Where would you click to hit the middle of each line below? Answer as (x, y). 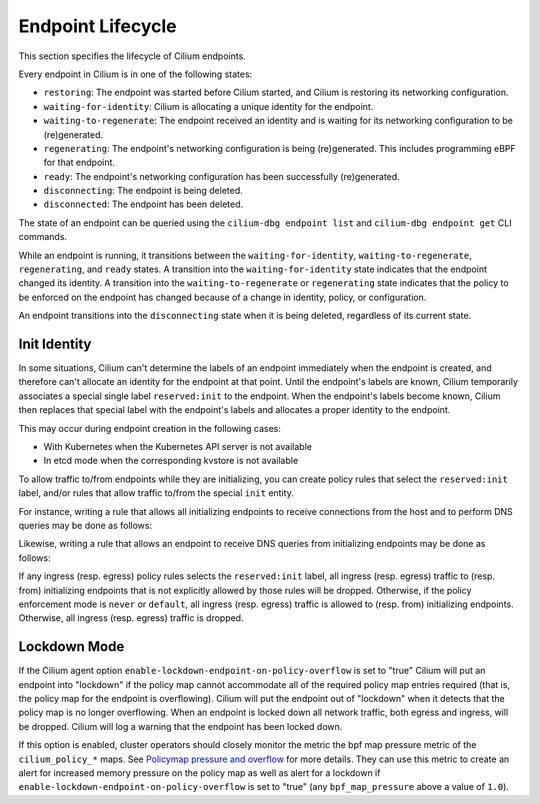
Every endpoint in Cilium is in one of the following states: (135, 74)
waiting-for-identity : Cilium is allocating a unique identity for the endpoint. (208, 106)
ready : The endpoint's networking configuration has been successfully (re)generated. (221, 176)
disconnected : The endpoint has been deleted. (143, 204)
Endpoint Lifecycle (97, 26)
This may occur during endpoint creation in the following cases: (150, 428)
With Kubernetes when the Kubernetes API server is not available (177, 447)
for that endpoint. (79, 162)
